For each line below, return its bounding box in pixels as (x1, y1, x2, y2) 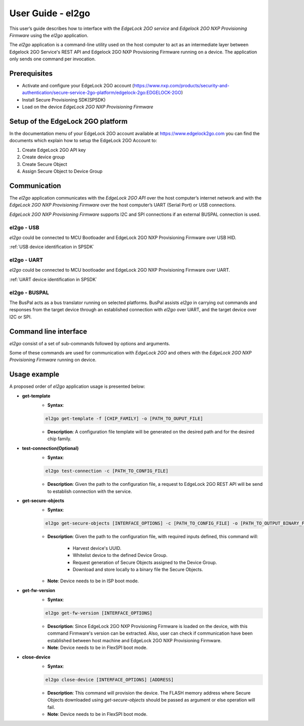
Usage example (9, 370, 60, 379)
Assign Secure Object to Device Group (22, 168, 103, 175)
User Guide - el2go (9, 8, 91, 19)
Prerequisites (9, 69, 53, 78)
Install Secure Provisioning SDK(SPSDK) (22, 96, 106, 103)
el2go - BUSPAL (9, 289, 49, 296)
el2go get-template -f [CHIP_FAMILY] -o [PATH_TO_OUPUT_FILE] (45, 416, 203, 421)
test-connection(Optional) (22, 445, 79, 451)
